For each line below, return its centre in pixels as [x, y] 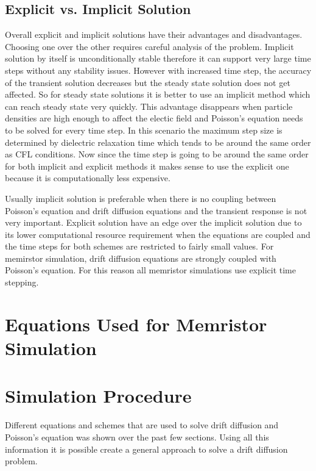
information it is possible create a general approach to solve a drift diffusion [146, 449]
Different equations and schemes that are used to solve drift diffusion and [142, 425]
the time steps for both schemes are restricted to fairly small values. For [139, 246]
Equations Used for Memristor [136, 324]
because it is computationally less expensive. [88, 178]
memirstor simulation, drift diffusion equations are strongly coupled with [141, 258]
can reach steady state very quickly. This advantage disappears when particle [149, 106]
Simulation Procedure [98, 396]
